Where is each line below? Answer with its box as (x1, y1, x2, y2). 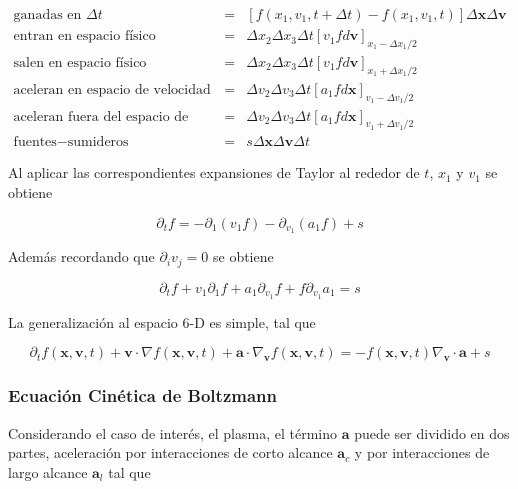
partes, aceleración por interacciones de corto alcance (8, 442, 333, 463)
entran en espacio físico (13, 29, 156, 44)
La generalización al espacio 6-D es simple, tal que (8, 311, 316, 332)
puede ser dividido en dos (354, 422, 510, 443)
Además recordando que (8, 246, 155, 267)
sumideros (67, 135, 129, 150)
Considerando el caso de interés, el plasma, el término (8, 422, 337, 443)
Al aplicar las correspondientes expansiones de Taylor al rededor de (8, 162, 420, 183)
